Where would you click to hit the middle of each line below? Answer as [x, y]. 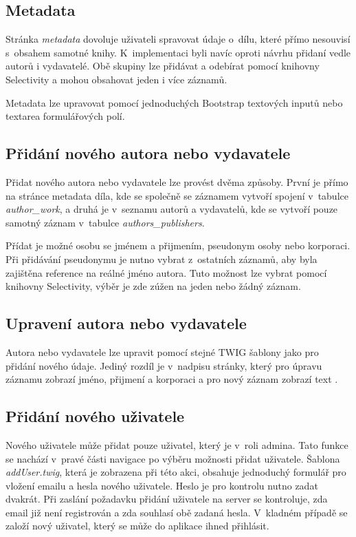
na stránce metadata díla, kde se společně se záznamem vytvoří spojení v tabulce [177, 195]
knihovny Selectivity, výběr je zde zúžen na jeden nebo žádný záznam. [153, 286]
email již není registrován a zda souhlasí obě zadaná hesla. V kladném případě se [177, 512]
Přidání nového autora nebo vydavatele [148, 153]
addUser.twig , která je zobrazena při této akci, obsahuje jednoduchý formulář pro [176, 472]
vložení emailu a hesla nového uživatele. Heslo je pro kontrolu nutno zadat [162, 485]
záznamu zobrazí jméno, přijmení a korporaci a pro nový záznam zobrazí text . [172, 379]
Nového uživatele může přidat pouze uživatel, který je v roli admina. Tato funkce [177, 444]
